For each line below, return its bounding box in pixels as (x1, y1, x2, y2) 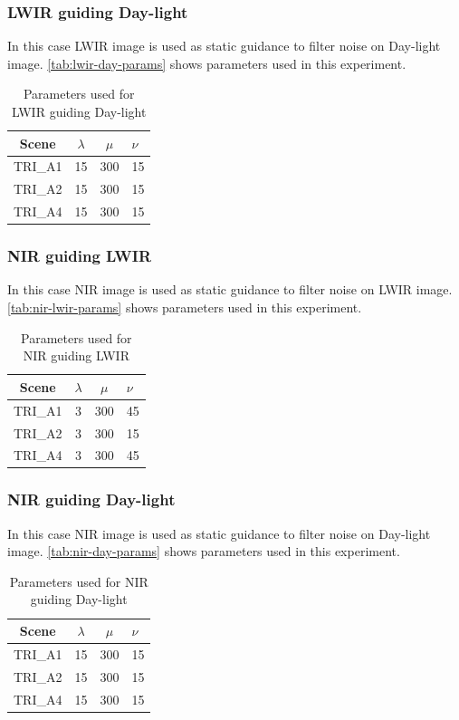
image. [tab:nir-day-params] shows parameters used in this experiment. (7, 542, 400, 561)
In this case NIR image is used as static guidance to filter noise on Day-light (7, 523, 431, 542)
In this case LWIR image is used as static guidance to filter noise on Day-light (7, 36, 441, 55)
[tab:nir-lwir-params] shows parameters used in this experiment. (7, 298, 362, 317)
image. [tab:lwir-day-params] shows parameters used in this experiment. (7, 53, 406, 72)
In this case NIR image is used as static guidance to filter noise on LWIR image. (7, 280, 453, 299)
